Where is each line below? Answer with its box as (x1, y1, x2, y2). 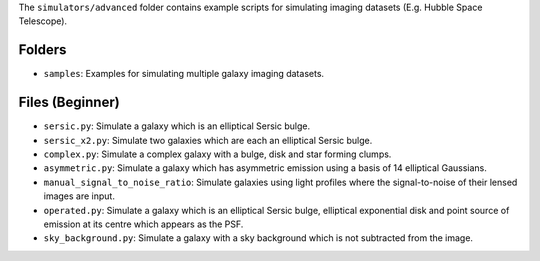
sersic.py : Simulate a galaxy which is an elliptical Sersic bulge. (43, 120, 310, 132)
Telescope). (18, 15, 68, 27)
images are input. (43, 190, 115, 202)
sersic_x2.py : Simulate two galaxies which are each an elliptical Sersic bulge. (43, 134, 373, 146)
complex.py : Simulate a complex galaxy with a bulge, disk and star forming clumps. (43, 148, 392, 160)
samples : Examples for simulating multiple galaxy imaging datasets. (43, 68, 325, 80)
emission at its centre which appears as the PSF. (43, 218, 244, 230)
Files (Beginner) (18, 94, 120, 111)
